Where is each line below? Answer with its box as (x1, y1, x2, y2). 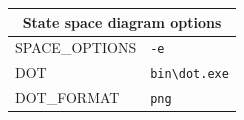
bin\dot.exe (150, 67, 229, 82)
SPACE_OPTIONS (15, 37, 137, 58)
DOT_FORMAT (15, 87, 120, 108)
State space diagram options (22, 11, 222, 32)
